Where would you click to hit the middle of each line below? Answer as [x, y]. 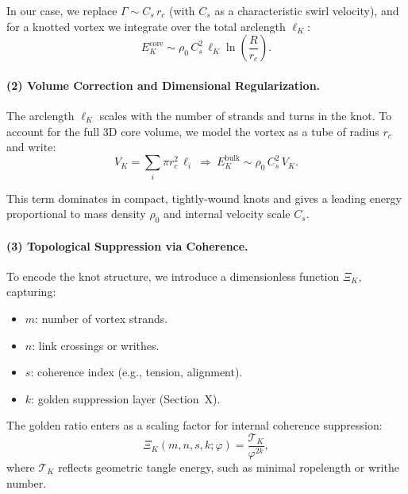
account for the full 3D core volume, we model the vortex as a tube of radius [193, 131]
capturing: [31, 292]
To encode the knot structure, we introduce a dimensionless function [173, 276]
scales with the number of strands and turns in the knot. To [246, 115]
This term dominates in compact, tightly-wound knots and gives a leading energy [204, 198]
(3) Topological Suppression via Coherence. [127, 245]
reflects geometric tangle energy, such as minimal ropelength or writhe [229, 467]
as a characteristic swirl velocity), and [307, 10]
